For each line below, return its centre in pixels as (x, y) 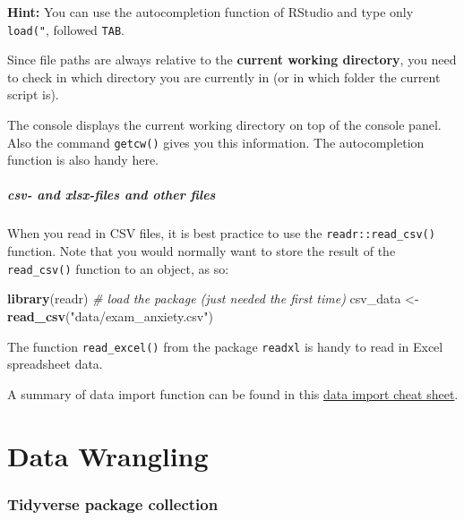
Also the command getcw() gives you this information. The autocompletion (216, 142)
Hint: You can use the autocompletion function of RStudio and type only (211, 12)
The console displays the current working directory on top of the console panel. (224, 125)
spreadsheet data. (55, 364)
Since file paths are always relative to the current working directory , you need (232, 60)
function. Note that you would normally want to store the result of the (202, 251)
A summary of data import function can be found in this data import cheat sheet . (233, 393)
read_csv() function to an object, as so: (118, 268)
